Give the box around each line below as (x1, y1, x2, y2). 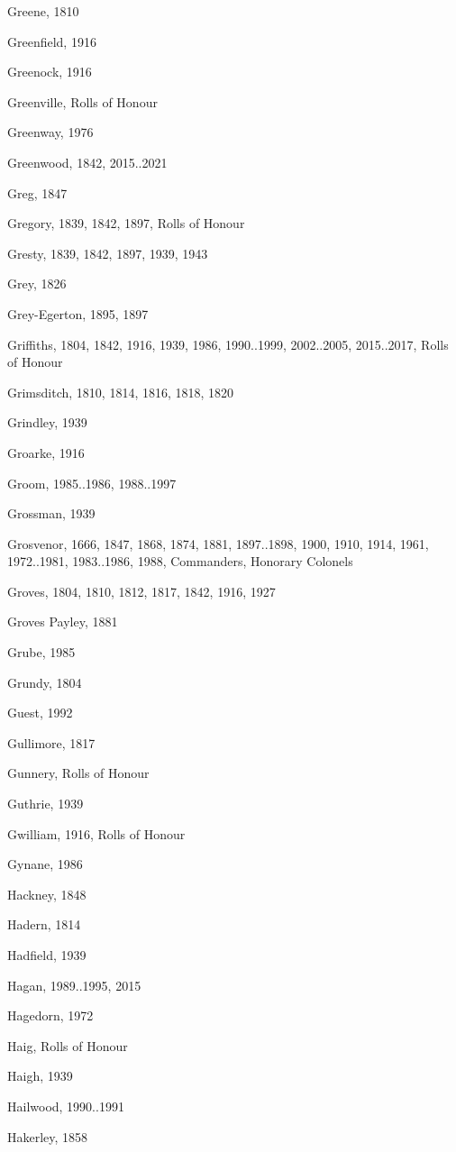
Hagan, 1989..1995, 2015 (7, 975, 141, 994)
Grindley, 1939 (7, 413, 87, 432)
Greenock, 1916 (7, 62, 92, 81)
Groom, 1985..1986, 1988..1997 (7, 473, 177, 492)
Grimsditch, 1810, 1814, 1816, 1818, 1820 (7, 382, 234, 401)
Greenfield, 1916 (7, 32, 96, 50)
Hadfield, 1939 (7, 946, 87, 964)
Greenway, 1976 (7, 123, 94, 142)
